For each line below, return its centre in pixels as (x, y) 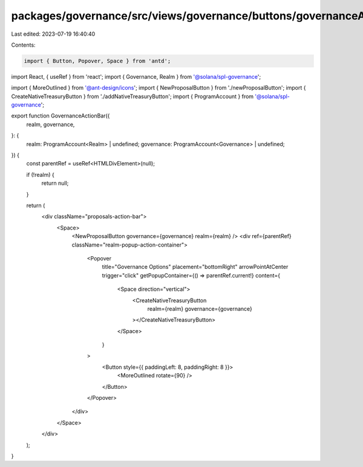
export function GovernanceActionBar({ (60, 116)
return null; (55, 183)
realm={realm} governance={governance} (200, 308)
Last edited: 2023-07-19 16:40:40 (53, 34)
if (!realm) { (40, 174)
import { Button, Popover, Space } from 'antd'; (97, 61)
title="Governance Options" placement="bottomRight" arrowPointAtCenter (195, 267)
